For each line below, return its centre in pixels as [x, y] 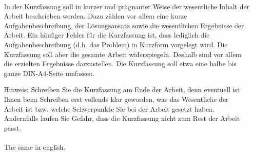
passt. [13, 127]
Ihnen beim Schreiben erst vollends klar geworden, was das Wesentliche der [116, 99]
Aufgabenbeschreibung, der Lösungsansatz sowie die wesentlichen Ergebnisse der [124, 25]
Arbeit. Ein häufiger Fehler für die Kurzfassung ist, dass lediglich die [107, 35]
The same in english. [35, 146]
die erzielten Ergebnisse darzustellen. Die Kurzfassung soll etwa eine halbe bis [120, 64]
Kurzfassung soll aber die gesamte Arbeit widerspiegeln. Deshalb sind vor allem [123, 54]
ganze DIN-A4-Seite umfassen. [49, 73]
